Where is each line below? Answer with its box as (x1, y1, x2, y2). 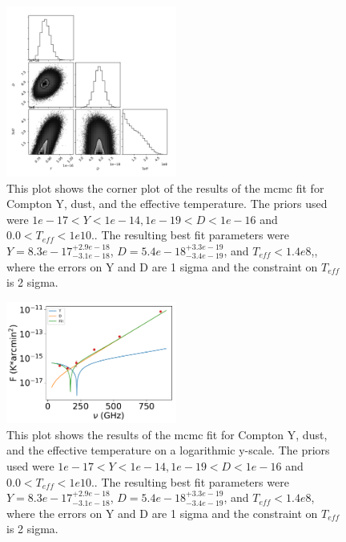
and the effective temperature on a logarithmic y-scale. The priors (6, 442, 330, 458)
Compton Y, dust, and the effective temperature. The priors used (6, 195, 328, 212)
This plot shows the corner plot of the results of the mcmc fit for (6, 179, 324, 196)
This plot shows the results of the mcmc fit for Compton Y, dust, (6, 426, 328, 442)
